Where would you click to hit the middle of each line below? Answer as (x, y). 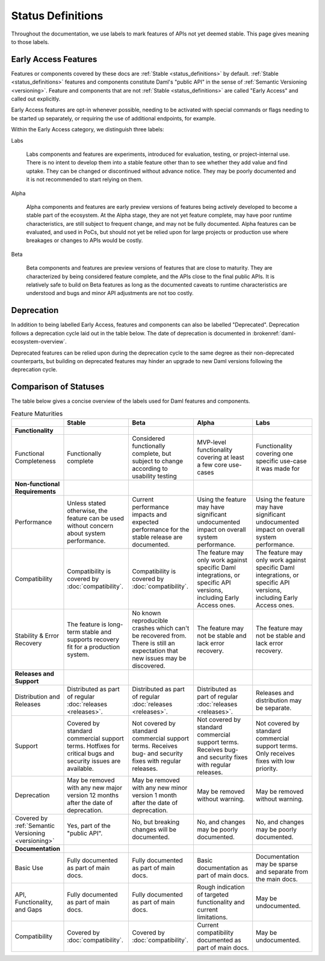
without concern (90, 526)
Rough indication (221, 887)
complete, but (152, 453)
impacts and (150, 514)
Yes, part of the (89, 826)
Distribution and (37, 697)
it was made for (278, 468)
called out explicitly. (36, 99)
